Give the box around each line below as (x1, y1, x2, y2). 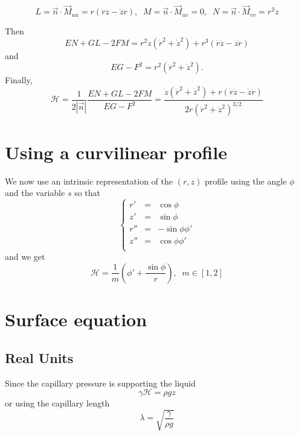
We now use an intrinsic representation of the (5, 174, 173, 187)
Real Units (5, 348, 74, 367)
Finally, (5, 74, 33, 86)
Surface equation (5, 307, 147, 332)
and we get (5, 250, 45, 263)
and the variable (5, 186, 65, 199)
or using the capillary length (5, 397, 110, 409)
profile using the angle (204, 174, 287, 187)
